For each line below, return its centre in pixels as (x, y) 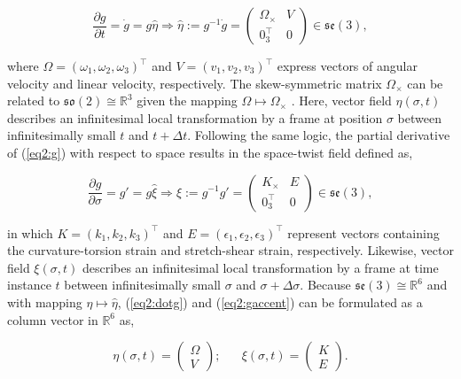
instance (29, 285)
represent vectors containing (363, 232)
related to (34, 101)
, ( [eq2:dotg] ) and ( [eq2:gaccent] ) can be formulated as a (270, 302)
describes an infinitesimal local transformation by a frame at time (260, 267)
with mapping (45, 302)
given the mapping (187, 101)
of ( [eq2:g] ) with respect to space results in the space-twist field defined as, (210, 152)
